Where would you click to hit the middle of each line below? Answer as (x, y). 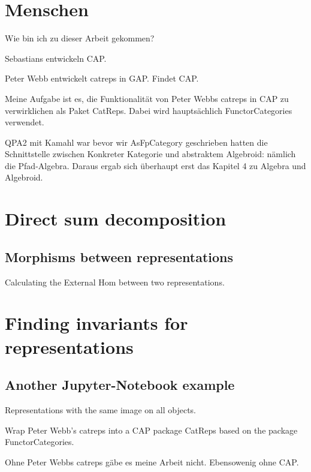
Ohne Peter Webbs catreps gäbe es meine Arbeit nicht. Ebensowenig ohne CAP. (152, 462)
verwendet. (25, 122)
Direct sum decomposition (116, 219)
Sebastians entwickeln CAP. (56, 58)
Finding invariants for (96, 323)
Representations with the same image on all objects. (101, 410)
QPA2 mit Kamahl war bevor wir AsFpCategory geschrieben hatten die (136, 142)
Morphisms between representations (119, 256)
